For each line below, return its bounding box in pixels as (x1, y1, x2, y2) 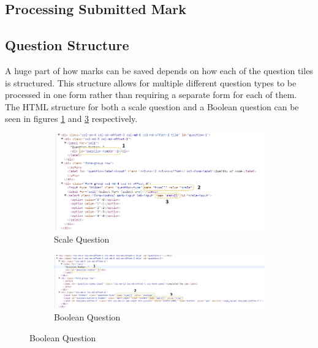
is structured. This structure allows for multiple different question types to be (5, 76, 297, 89)
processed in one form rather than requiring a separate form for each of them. (5, 88, 297, 101)
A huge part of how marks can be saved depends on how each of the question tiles (5, 64, 313, 77)
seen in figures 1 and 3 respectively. (5, 112, 138, 125)
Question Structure (5, 36, 129, 55)
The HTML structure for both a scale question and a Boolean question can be (5, 100, 299, 113)
